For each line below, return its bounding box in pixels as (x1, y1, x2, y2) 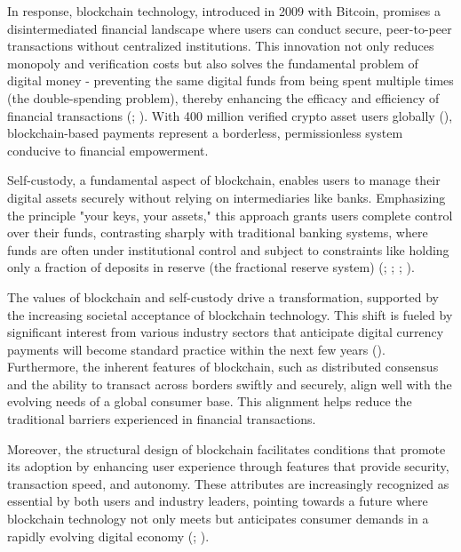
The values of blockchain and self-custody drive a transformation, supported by (7, 287, 439, 306)
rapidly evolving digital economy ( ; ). (7, 526, 210, 545)
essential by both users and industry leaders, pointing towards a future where (7, 492, 428, 510)
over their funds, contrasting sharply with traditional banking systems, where (7, 223, 428, 242)
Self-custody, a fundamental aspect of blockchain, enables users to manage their (7, 171, 441, 189)
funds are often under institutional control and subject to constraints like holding (7, 240, 449, 259)
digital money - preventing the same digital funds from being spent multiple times (7, 71, 454, 90)
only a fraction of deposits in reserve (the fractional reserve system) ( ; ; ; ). (7, 258, 415, 276)
